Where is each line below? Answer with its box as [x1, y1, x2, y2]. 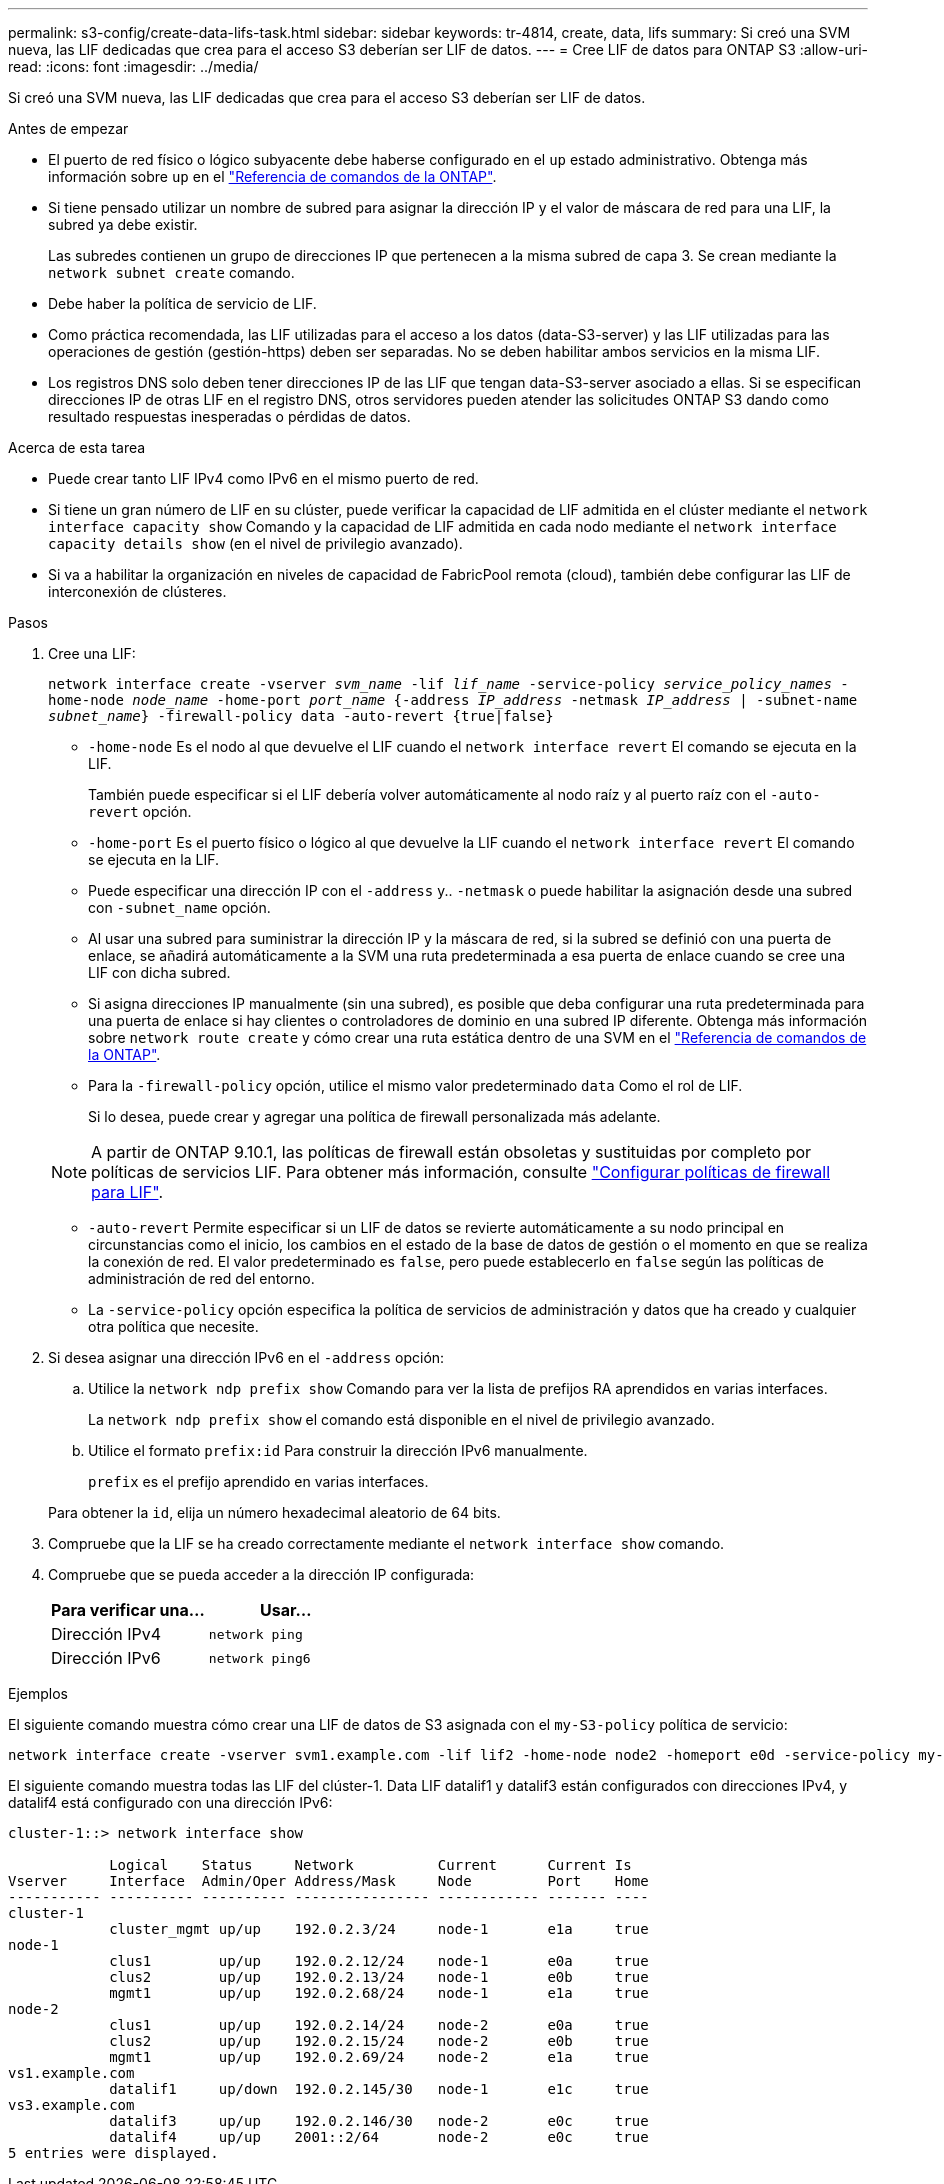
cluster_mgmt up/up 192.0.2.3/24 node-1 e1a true [109, 1921, 649, 1937]
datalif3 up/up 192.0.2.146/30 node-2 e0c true [109, 2113, 649, 2129]
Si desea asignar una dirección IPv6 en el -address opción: [48, 1349, 445, 1366]
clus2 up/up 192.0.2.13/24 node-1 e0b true [109, 1969, 649, 1985]
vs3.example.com [8, 2097, 135, 2113]
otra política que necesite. [88, 1318, 259, 1335]
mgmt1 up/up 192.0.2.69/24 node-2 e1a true [109, 2049, 649, 2065]
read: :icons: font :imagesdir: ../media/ [8, 58, 259, 75]
